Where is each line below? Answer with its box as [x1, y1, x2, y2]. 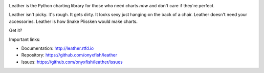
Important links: [9, 36, 41, 42]
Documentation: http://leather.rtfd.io [21, 45, 94, 51]
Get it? [9, 27, 22, 34]
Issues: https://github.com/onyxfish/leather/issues [21, 59, 123, 65]
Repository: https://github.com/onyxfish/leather [21, 52, 117, 58]
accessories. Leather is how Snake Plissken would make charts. [9, 18, 138, 24]
